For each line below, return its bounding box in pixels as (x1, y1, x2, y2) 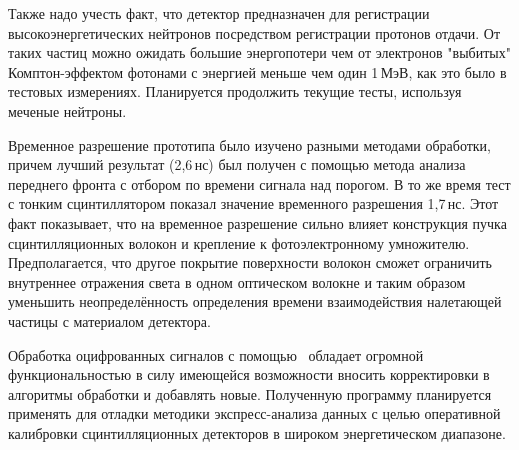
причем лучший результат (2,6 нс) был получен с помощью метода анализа (8, 154, 466, 175)
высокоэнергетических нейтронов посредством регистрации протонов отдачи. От (8, 22, 501, 43)
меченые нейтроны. (8, 100, 127, 121)
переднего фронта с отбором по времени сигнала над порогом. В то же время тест (8, 173, 511, 194)
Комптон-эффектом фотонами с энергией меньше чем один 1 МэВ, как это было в (8, 61, 507, 82)
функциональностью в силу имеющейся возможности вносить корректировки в (8, 364, 490, 385)
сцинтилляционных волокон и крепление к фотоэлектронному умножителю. (8, 232, 470, 253)
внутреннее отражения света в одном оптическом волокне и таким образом (8, 271, 466, 292)
